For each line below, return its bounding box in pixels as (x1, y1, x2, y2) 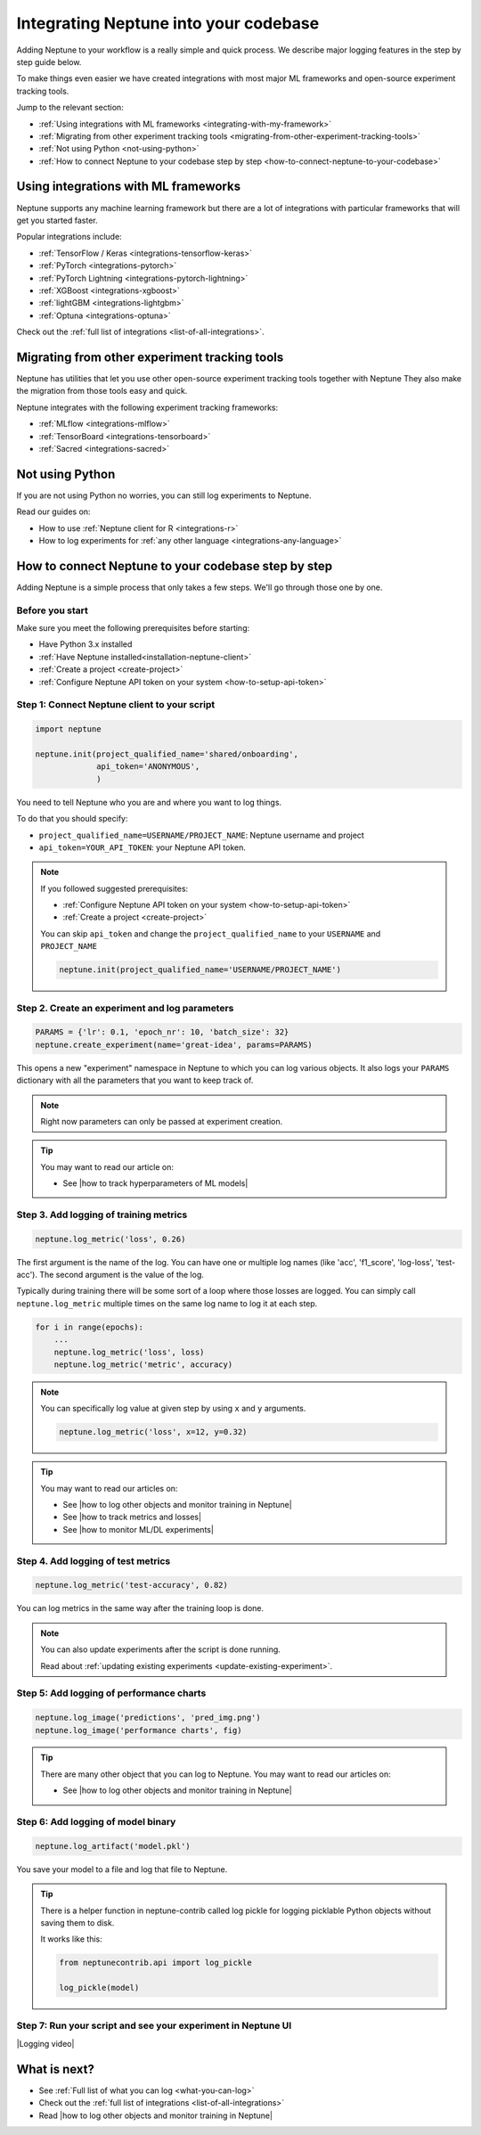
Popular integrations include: (16, 232, 122, 242)
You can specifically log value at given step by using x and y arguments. (40, 1403, 306, 1414)
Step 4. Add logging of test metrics (16, 1555, 171, 1567)
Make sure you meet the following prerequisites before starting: (16, 623, 249, 634)
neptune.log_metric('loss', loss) (53, 1346, 205, 1357)
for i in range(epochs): (35, 1321, 144, 1332)
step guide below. (16, 56, 82, 67)
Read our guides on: (16, 506, 91, 517)
